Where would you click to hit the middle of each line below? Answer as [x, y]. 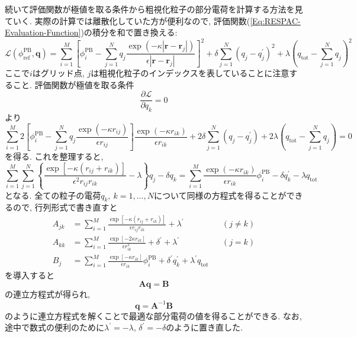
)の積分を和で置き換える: [129, 32]
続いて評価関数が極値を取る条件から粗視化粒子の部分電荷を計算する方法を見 [154, 9]
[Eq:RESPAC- [275, 20]
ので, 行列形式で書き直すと [65, 207]
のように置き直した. [205, 327]
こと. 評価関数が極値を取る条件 [73, 84]
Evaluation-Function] [43, 32]
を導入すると [30, 275]
